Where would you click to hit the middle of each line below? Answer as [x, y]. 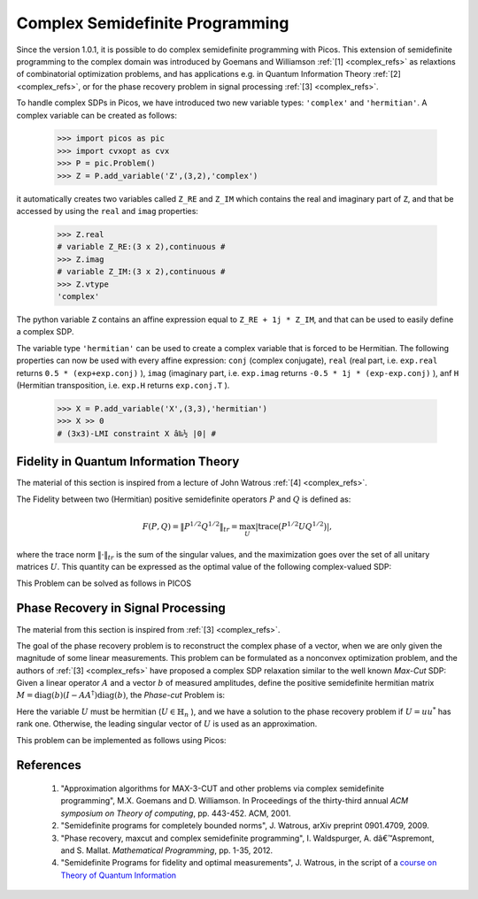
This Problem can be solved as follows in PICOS [104, 583]
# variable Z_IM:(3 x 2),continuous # [141, 272]
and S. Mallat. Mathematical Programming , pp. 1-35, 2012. [167, 850]
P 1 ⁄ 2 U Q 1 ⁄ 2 [302, 526]
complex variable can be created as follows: [96, 115]
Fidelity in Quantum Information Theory [128, 461]
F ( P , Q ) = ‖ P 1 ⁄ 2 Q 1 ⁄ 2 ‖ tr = [190, 527]
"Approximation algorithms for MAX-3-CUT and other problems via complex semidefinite [223, 788]
